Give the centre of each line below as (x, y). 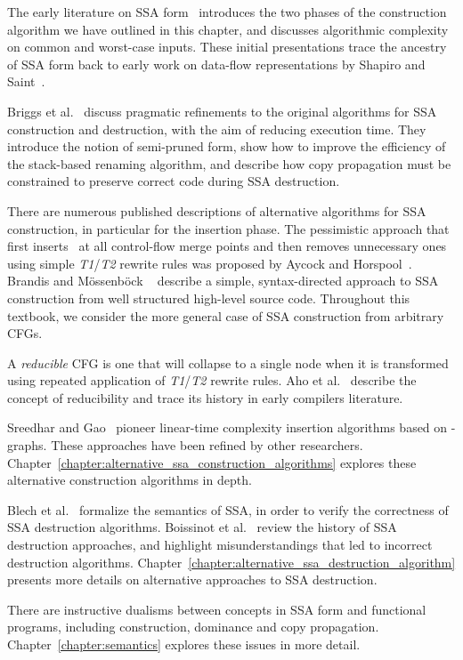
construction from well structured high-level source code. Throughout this (209, 298)
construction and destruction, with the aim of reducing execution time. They (217, 129)
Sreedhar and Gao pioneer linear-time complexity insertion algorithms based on (227, 427)
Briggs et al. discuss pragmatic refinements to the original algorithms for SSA (222, 111)
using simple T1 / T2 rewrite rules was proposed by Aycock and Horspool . (210, 263)
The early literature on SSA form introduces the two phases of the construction (227, 12)
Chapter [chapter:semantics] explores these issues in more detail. (184, 644)
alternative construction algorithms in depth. (130, 480)
